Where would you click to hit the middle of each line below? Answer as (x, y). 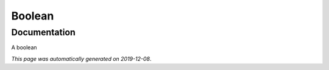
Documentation (43, 32)
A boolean (24, 47)
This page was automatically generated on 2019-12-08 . (81, 58)
